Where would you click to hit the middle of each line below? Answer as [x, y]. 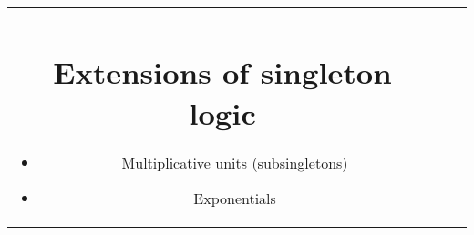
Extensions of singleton [222, 71]
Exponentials [235, 199]
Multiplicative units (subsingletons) [235, 163]
